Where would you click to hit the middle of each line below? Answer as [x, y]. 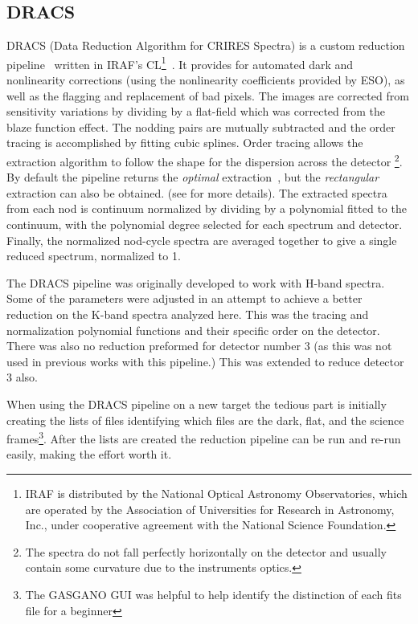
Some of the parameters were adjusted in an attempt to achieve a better [184, 298]
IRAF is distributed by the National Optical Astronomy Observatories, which [216, 493]
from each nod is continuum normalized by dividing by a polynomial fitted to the [207, 208]
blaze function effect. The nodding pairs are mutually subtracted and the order [201, 126]
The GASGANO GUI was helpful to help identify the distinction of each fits [213, 594]
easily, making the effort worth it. [89, 454]
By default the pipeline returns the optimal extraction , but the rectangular [193, 177]
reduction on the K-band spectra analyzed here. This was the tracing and [188, 314]
